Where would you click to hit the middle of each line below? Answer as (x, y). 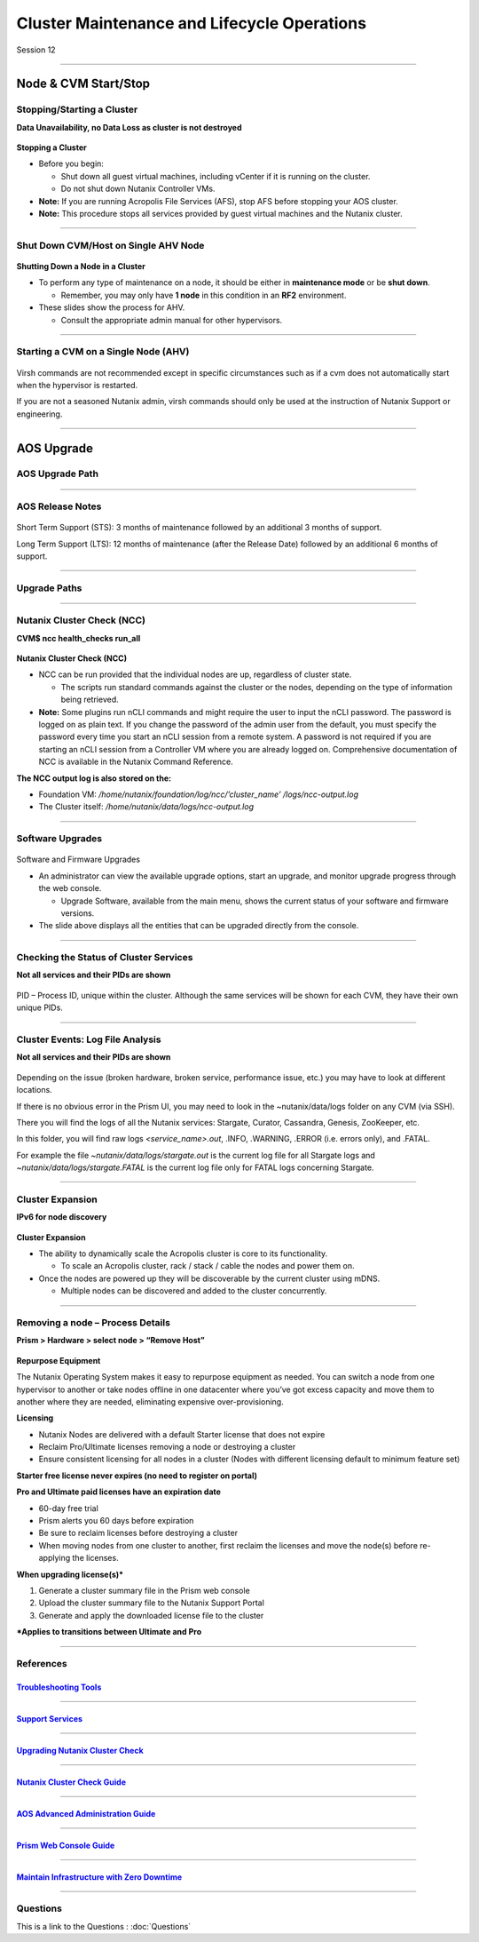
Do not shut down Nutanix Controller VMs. (138, 189)
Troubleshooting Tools (59, 1687)
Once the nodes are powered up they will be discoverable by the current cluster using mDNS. (209, 1278)
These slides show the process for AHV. (112, 307)
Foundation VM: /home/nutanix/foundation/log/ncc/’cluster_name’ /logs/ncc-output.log (199, 794)
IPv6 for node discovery (62, 1217)
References (42, 1663)
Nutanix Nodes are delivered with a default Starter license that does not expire (182, 1434)
